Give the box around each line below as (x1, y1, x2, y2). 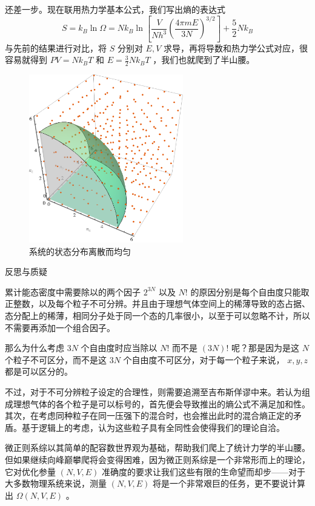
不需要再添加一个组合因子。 (5, 321, 115, 333)
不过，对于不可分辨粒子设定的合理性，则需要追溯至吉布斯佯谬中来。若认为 (5, 385, 302, 398)
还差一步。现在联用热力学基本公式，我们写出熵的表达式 (5, 3, 225, 15)
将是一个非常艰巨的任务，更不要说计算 (153, 477, 306, 490)
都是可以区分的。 (5, 365, 73, 378)
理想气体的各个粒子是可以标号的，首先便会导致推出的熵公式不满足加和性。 (13, 397, 310, 410)
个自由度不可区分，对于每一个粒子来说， (123, 353, 285, 366)
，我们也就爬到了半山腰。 (153, 53, 255, 66)
